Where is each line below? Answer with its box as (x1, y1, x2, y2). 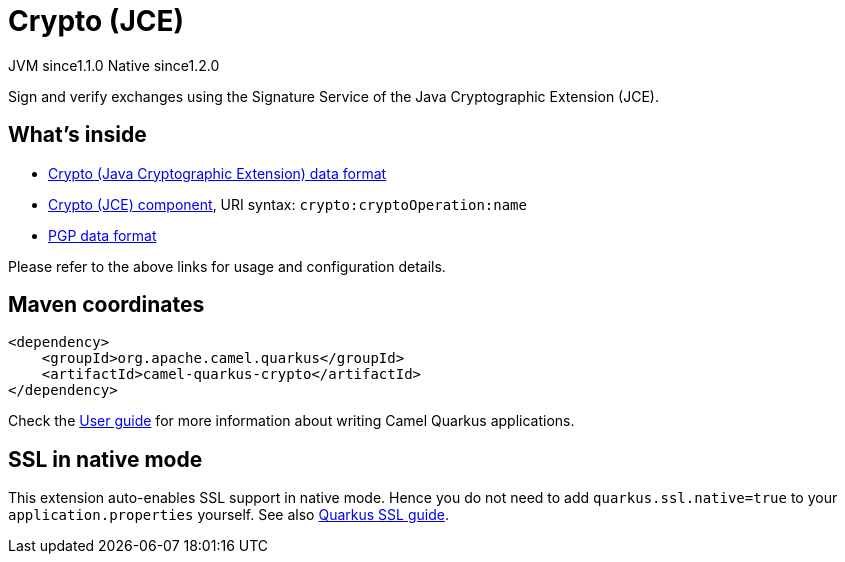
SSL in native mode (8, 446, 203, 472)
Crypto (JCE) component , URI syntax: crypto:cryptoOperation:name (48, 195, 527, 213)
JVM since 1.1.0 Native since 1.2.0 (8, 56, 220, 74)
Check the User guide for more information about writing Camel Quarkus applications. (8, 412, 575, 430)
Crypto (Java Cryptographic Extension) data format (48, 164, 387, 182)
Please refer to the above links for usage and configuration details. (8, 257, 446, 275)
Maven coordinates (8, 292, 205, 318)
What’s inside (8, 122, 147, 148)
